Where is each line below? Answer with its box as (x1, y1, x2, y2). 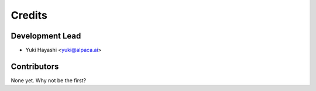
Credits (11, 9, 48, 22)
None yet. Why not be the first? (11, 76, 87, 84)
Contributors (11, 61, 59, 71)
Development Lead (11, 31, 81, 41)
